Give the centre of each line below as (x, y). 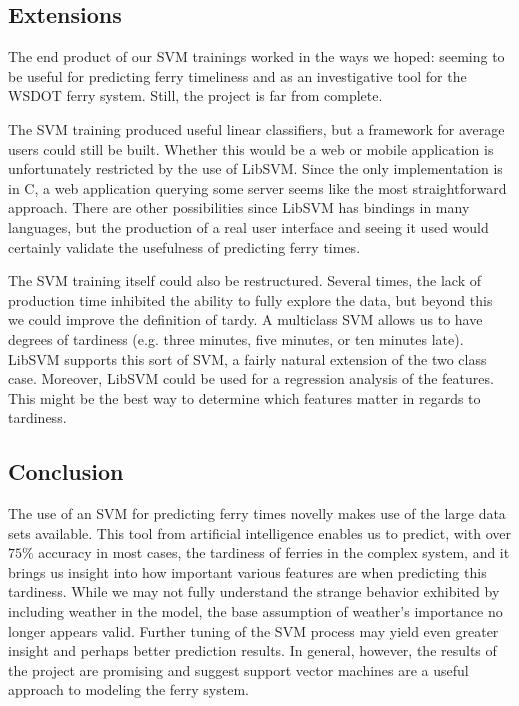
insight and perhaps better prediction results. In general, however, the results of (252, 650)
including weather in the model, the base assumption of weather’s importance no (255, 611)
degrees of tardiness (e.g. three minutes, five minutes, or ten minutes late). (236, 338)
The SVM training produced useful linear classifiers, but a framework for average (256, 128)
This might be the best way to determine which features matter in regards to (244, 397)
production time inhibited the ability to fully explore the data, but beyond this (250, 299)
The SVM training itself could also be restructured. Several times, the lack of (245, 280)
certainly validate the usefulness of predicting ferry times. (184, 246)
